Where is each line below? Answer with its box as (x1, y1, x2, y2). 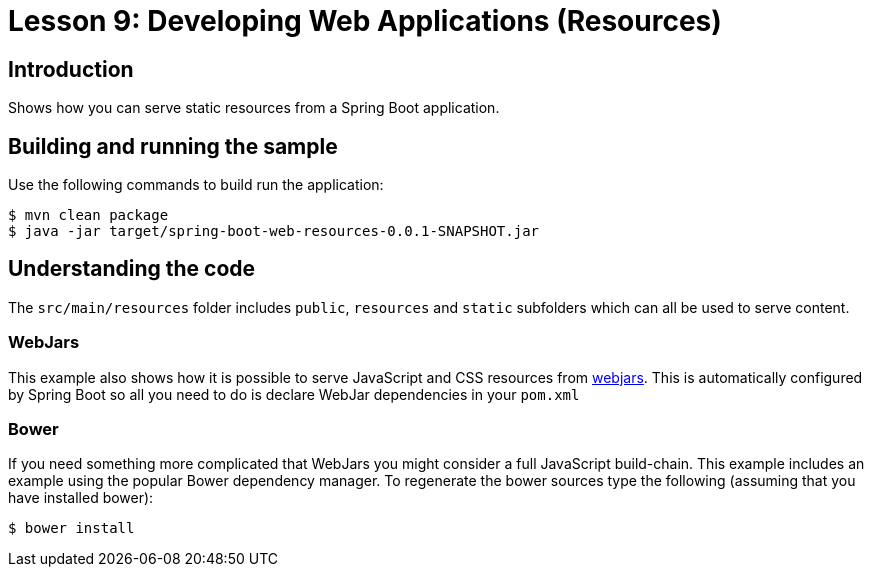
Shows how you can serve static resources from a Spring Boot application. (8, 99, 500, 117)
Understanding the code (8, 256, 256, 282)
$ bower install (8, 520, 135, 537)
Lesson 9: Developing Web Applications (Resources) (8, 4, 722, 38)
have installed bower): (8, 489, 154, 507)
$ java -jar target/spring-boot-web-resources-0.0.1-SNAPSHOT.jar (8, 223, 540, 240)
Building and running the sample (8, 133, 338, 159)
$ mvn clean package (8, 207, 169, 224)
